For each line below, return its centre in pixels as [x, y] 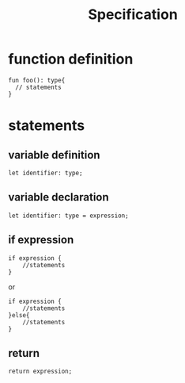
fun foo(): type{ [37, 80]
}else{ [19, 315]
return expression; [40, 372]
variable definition [54, 155]
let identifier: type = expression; [68, 216]
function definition [71, 59]
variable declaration [59, 197]
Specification [133, 15]
